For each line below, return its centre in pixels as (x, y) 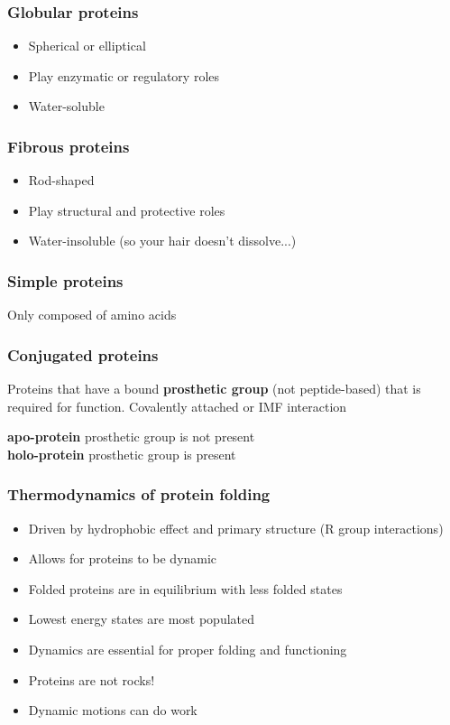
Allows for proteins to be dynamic (123, 558)
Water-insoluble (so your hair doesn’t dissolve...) (162, 241)
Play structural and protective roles (127, 210)
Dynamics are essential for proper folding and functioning (188, 649)
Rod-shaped (61, 180)
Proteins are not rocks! (92, 679)
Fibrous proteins (69, 146)
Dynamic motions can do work (113, 710)
